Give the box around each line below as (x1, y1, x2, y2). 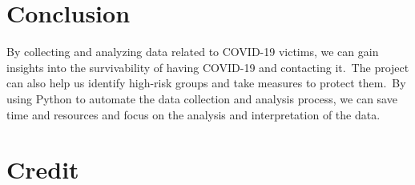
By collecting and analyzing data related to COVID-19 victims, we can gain (6, 43, 379, 60)
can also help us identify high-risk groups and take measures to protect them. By (6, 74, 406, 91)
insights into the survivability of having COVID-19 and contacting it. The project (6, 58, 409, 75)
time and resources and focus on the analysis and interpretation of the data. (6, 106, 381, 123)
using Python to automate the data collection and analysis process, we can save (6, 90, 397, 107)
